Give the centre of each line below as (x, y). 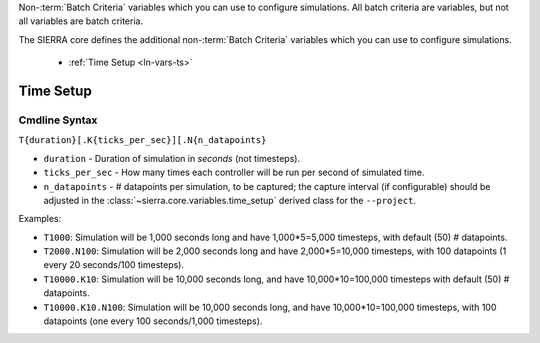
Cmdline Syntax (58, 120)
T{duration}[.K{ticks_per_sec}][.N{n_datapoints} (142, 140)
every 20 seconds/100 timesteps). (114, 265)
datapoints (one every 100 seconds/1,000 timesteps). (153, 321)
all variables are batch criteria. (81, 21)
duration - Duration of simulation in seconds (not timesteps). (171, 158)
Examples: (40, 219)
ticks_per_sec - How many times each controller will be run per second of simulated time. (234, 172)
